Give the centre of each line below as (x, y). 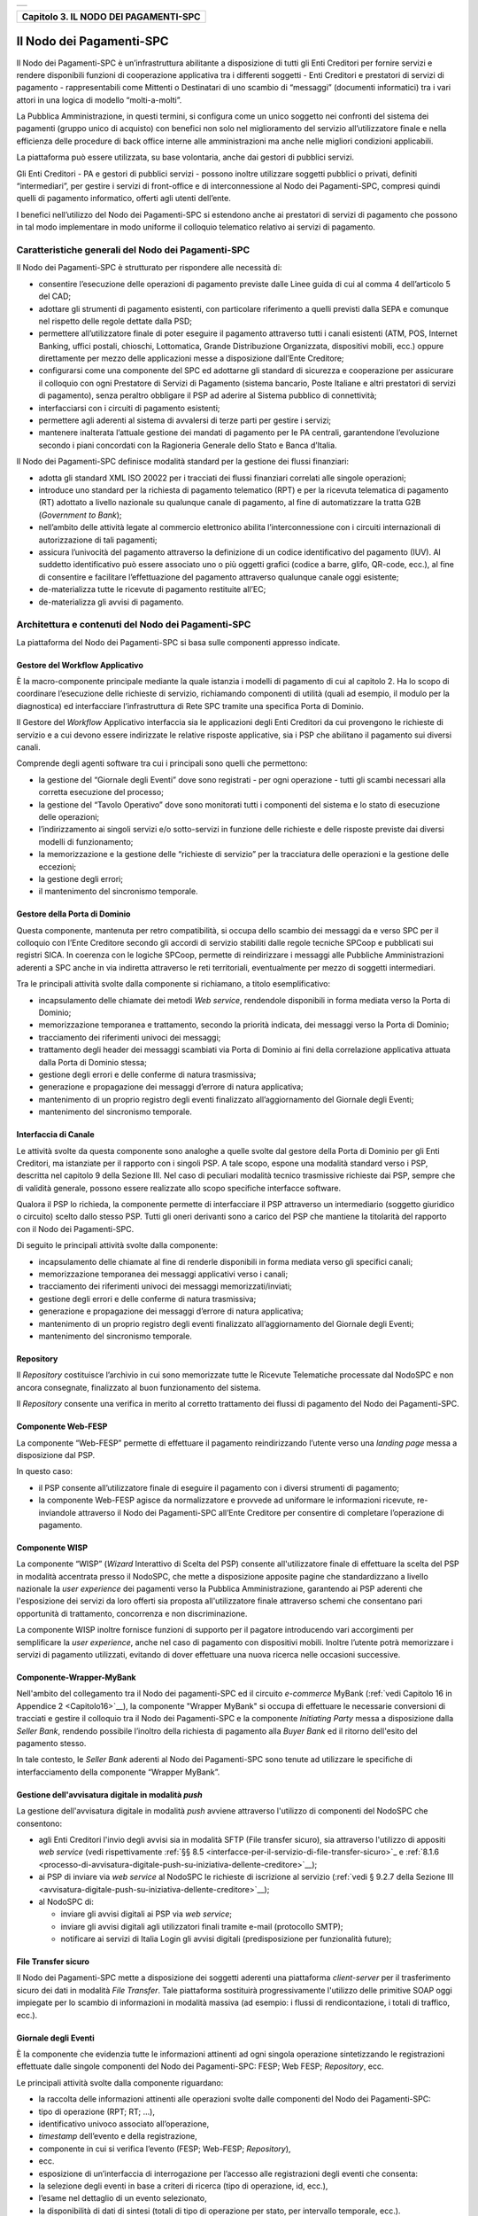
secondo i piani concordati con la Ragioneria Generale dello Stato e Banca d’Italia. (188, 445)
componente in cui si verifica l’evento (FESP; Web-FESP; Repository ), (165, 2149)
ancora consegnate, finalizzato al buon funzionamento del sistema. (139, 1387)
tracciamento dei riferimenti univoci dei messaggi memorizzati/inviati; (165, 1286)
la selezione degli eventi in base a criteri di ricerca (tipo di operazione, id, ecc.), (183, 2186)
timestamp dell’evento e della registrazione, (118, 2136)
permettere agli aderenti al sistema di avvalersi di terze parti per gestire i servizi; (185, 420)
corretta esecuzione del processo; (101, 792)
